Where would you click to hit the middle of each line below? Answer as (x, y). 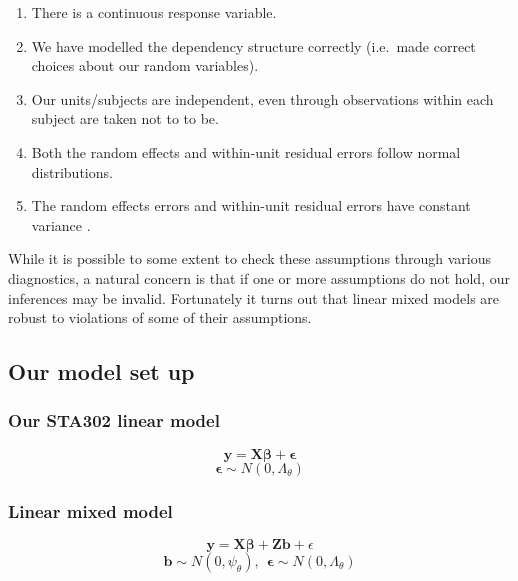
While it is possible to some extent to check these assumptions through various (249, 258)
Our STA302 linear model (114, 420)
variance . (61, 224)
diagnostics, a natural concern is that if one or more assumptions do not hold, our (259, 277)
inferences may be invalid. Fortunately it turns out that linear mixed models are (254, 297)
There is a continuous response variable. (154, 12)
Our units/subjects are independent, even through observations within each (262, 98)
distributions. (72, 171)
